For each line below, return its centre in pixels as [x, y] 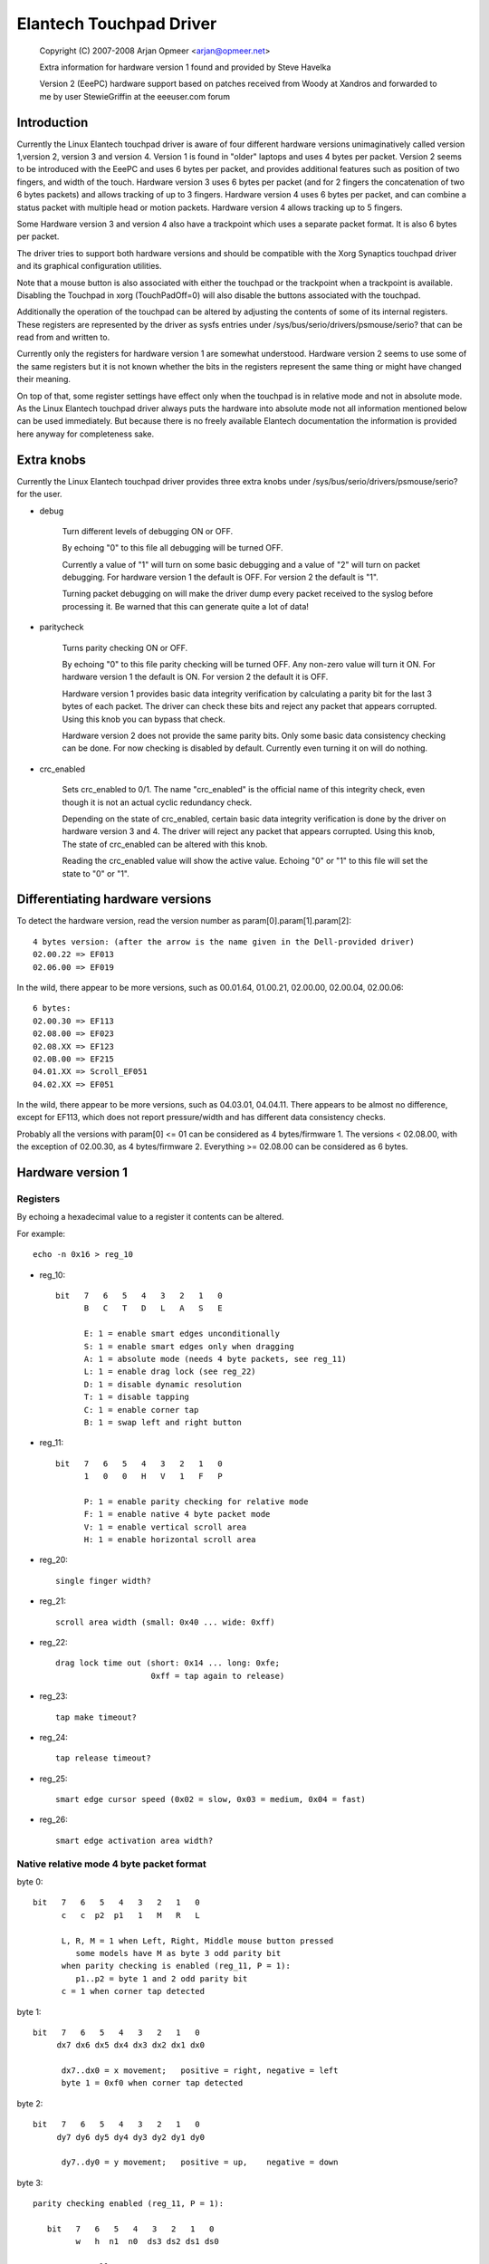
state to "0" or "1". [96, 873]
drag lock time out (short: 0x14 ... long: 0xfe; [168, 1663]
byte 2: [30, 2103]
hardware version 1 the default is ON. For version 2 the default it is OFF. [195, 677]
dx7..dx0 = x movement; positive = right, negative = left [200, 2071]
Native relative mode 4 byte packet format [112, 1864]
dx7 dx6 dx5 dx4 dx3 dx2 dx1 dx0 [131, 2045]
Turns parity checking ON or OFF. [125, 648]
